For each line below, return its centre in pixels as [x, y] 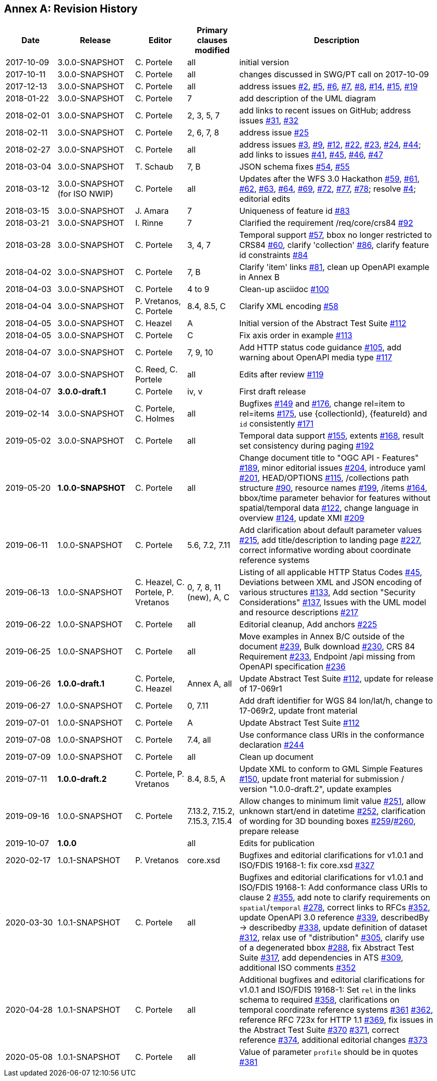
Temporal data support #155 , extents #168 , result [331, 436]
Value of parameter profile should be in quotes [329, 1052]
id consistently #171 [276, 424]
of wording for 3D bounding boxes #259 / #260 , [327, 821]
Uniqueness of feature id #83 [295, 211]
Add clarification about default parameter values [330, 530]
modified [212, 50]
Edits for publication [277, 843]
